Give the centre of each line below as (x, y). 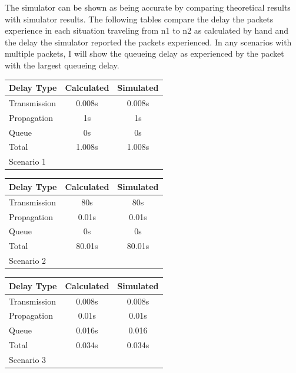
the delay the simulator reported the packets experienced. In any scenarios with (148, 42)
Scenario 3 (28, 359)
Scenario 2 (28, 261)
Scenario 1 (28, 161)
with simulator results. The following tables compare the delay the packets (139, 19)
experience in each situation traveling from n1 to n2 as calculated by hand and (147, 30)
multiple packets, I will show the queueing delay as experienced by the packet (144, 53)
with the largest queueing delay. (62, 65)
